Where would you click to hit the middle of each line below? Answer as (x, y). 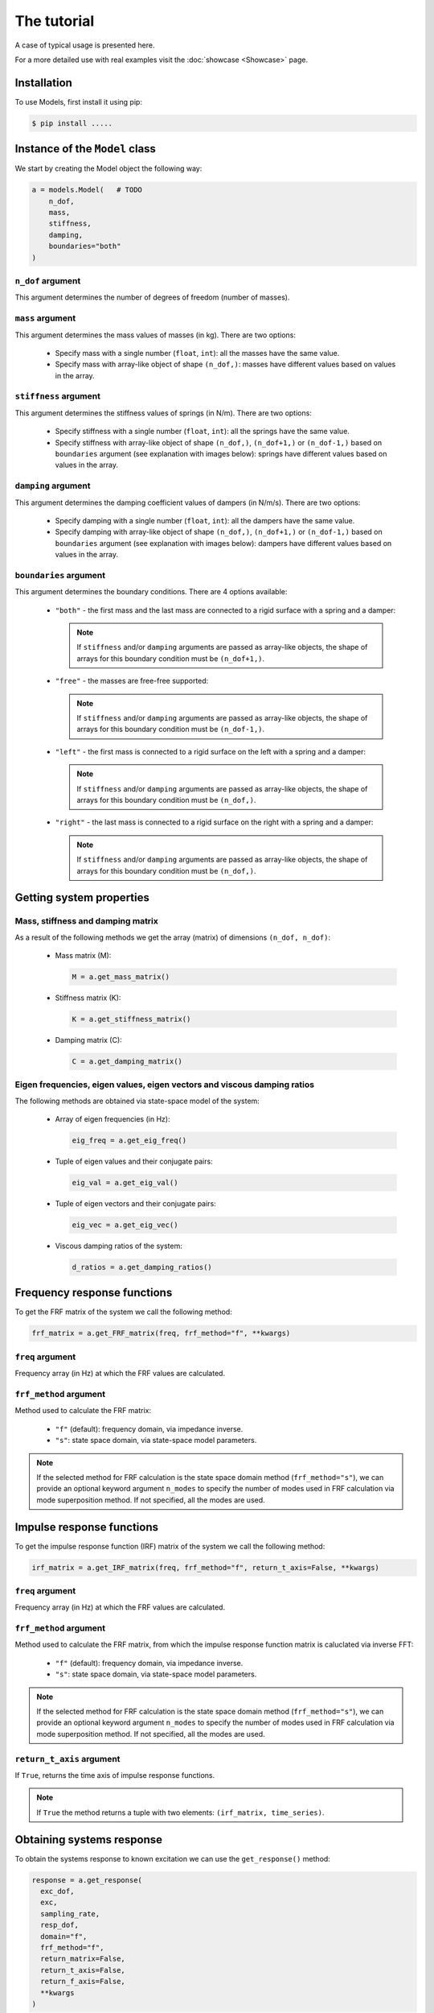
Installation (43, 83)
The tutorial (55, 21)
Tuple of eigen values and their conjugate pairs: (134, 1162)
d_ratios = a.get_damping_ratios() (142, 1267)
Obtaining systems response (89, 1839)
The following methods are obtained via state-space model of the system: (137, 1101)
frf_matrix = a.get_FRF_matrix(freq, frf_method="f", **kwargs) (161, 1333)
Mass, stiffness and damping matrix (86, 921)
